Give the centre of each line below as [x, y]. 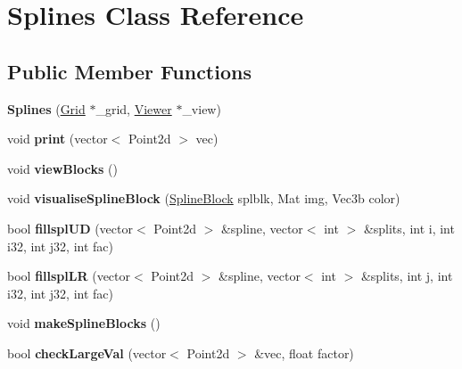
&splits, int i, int [409, 228]
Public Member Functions [129, 71]
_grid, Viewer [134, 108]
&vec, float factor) [304, 353]
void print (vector [58, 139]
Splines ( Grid [46, 108]
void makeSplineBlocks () [84, 323]
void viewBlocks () [62, 168]
